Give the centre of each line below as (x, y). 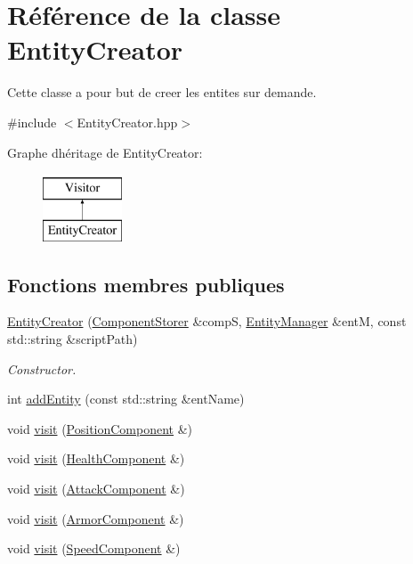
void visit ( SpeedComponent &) (94, 548)
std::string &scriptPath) (73, 339)
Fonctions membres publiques (146, 284)
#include (32, 122)
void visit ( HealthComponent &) (96, 458)
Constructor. (42, 368)
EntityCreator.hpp (127, 122)
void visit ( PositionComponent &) (100, 428)
